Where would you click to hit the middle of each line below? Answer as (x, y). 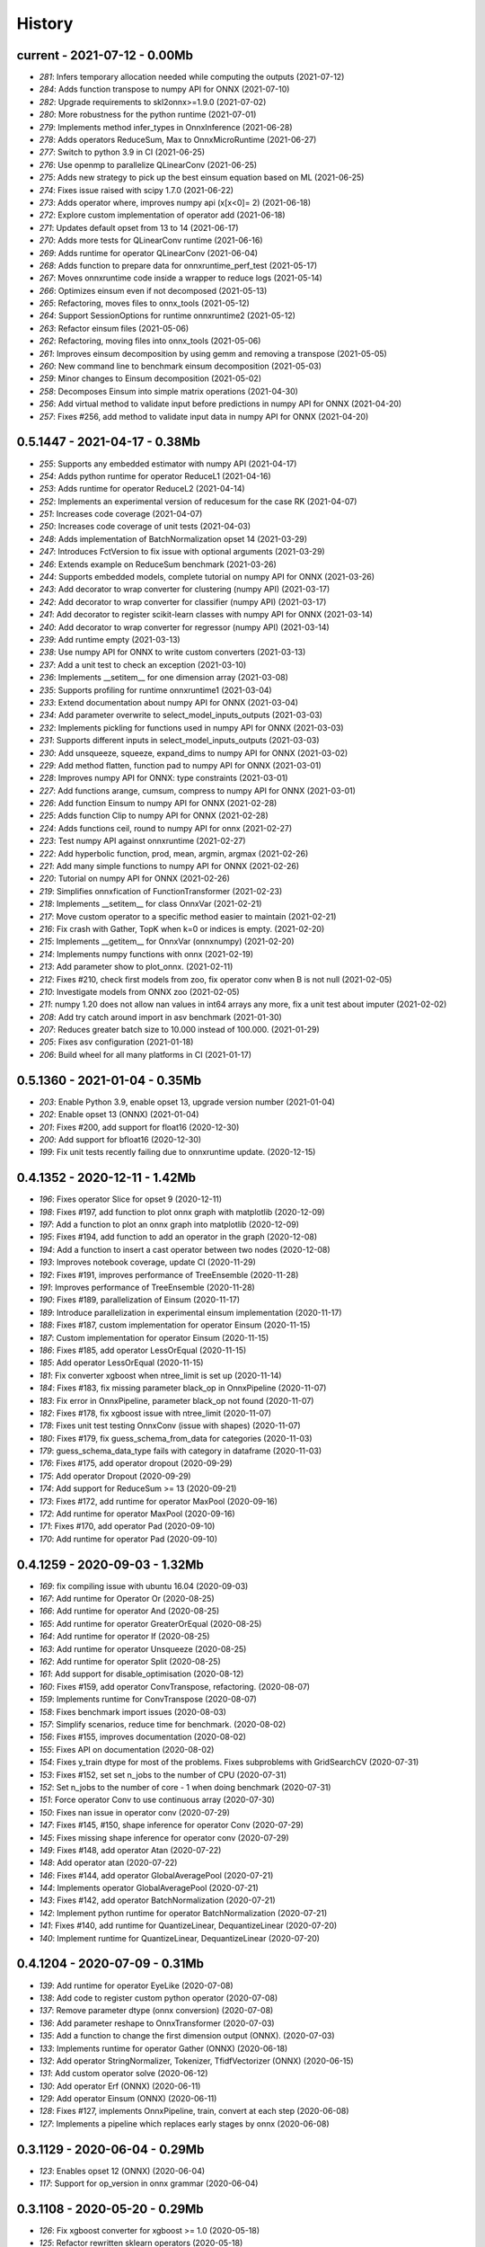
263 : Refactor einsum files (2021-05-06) (114, 328)
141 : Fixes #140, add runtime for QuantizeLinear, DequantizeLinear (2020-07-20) (188, 1926)
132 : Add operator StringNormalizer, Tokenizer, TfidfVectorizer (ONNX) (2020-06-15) (196, 2060)
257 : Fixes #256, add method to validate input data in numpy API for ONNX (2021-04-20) (204, 416)
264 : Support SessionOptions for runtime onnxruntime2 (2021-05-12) (168, 315)
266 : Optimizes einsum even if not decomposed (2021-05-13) (153, 290)
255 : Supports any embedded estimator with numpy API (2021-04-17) (168, 464)
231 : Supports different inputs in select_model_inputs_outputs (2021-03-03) (179, 741)
